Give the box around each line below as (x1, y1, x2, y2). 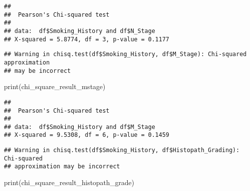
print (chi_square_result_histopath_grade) (4, 177, 135, 188)
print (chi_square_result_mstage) (4, 81, 106, 92)
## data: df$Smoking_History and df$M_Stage (4, 123, 155, 130)
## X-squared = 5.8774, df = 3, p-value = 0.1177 (4, 35, 169, 43)
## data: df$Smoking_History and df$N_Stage (4, 27, 155, 34)
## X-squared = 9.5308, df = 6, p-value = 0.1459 (4, 131, 169, 139)
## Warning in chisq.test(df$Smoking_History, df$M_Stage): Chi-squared (4, 51, 247, 58)
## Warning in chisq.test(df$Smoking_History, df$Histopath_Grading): (4, 147, 240, 154)
